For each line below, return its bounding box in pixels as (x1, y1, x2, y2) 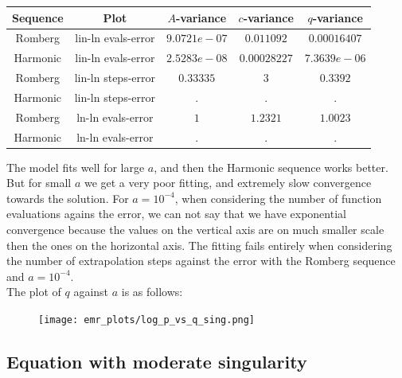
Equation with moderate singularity (6, 349, 307, 374)
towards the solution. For (6, 189, 129, 206)
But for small (6, 174, 72, 191)
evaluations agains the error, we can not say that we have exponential (6, 205, 346, 222)
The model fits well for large (6, 158, 145, 175)
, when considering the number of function (174, 189, 382, 206)
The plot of (6, 283, 61, 300)
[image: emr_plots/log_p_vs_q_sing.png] (38, 314, 256, 325)
